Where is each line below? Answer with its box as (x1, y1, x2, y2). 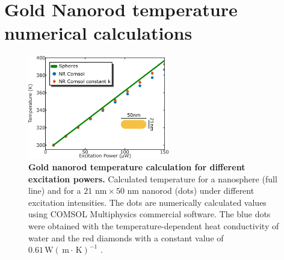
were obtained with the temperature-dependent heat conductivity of (28, 219, 279, 232)
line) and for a (28, 184, 81, 197)
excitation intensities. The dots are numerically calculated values (28, 196, 267, 208)
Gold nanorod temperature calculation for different (28, 161, 245, 173)
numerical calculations (4, 20, 193, 45)
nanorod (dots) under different (141, 184, 255, 197)
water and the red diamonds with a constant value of (28, 231, 224, 244)
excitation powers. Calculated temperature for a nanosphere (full (28, 172, 277, 185)
